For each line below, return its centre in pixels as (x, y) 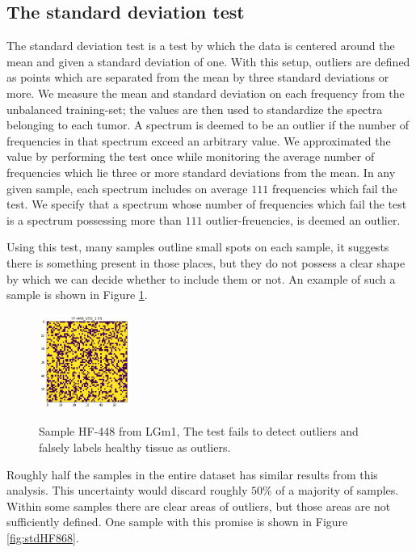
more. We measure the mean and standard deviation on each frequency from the (206, 93)
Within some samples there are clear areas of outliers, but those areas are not (199, 506)
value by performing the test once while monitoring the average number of (191, 156)
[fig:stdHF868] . (43, 537)
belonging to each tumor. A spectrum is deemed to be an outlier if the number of (208, 125)
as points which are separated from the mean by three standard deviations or (198, 77)
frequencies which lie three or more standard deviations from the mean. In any (201, 172)
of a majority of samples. (337, 490)
